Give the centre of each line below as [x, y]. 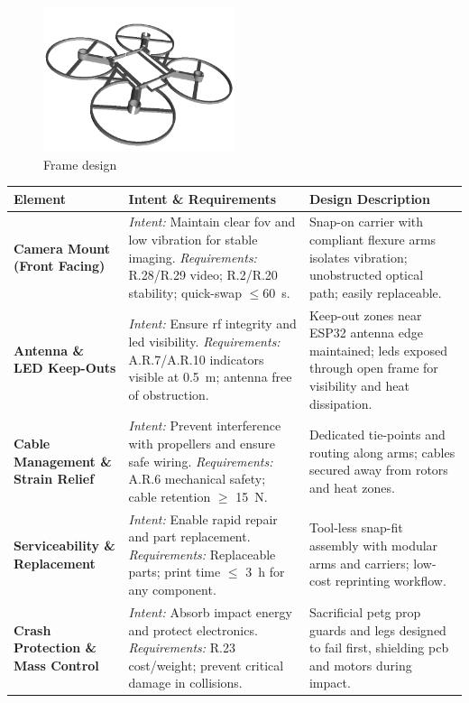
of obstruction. [169, 394]
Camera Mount [62, 248]
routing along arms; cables [382, 452]
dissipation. [340, 403]
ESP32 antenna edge [366, 333]
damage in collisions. [185, 683]
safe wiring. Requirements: [201, 461]
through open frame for [373, 368]
